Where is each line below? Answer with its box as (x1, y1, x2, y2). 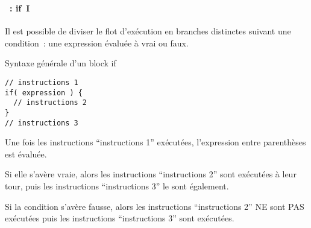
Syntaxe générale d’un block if (5, 57, 116, 69)
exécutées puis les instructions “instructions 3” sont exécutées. (5, 212, 234, 224)
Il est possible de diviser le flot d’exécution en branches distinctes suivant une (5, 25, 291, 37)
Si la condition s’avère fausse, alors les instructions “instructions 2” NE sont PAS (5, 200, 304, 212)
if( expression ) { (5, 88, 83, 97)
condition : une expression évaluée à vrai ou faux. (5, 36, 189, 49)
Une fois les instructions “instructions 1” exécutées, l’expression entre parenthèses (5, 136, 306, 148)
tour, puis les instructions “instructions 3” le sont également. (5, 179, 229, 192)
